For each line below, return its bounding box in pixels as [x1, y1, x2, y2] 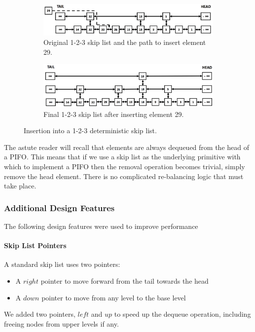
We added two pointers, [4, 309, 75, 319]
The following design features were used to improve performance [4, 221, 198, 231]
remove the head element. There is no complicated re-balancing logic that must [4, 171, 244, 181]
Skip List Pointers [4, 240, 67, 251]
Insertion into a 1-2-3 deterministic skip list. [24, 125, 157, 136]
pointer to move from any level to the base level [41, 292, 186, 302]
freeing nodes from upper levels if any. [4, 318, 119, 329]
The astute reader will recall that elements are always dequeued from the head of [4, 142, 249, 152]
